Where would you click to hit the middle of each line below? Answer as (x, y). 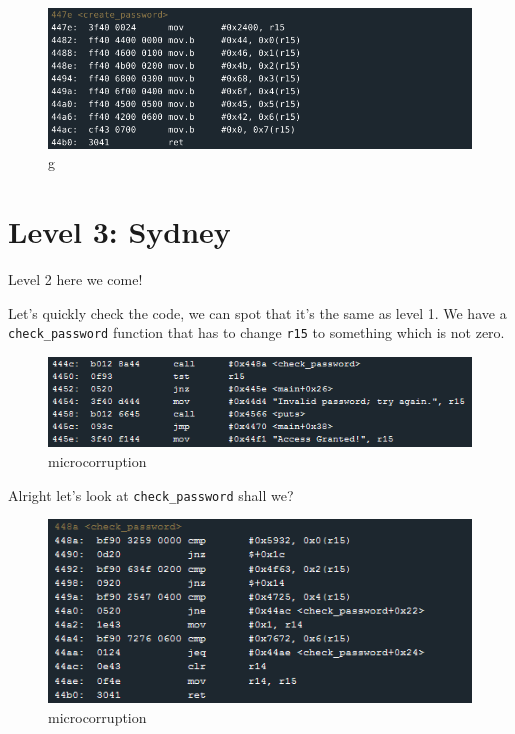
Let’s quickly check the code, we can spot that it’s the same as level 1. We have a (257, 312)
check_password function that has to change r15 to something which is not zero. (256, 332)
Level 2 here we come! (75, 279)
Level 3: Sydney (119, 231)
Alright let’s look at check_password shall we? (151, 494)
